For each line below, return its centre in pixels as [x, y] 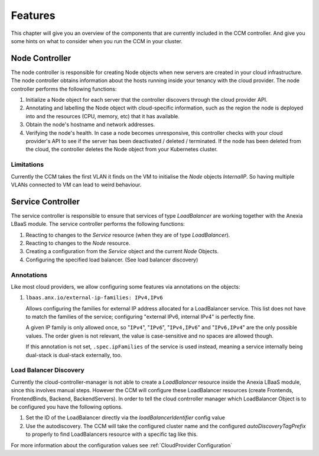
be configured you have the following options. [67, 407]
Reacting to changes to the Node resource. [78, 243]
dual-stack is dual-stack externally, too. [74, 355]
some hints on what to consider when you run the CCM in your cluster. [97, 41]
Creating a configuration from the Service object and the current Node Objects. [122, 251]
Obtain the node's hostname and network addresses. [90, 125]
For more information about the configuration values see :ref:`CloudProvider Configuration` [122, 445]
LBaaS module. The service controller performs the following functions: [98, 224]
